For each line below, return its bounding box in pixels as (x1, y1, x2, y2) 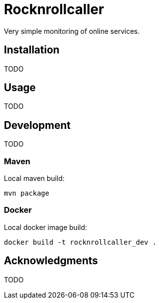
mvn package (4, 189, 49, 198)
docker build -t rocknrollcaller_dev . (4, 238, 157, 246)
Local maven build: (4, 174, 65, 183)
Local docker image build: (4, 223, 87, 231)
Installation (4, 44, 60, 56)
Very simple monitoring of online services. (4, 26, 140, 35)
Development (4, 119, 71, 131)
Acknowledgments (4, 254, 98, 267)
